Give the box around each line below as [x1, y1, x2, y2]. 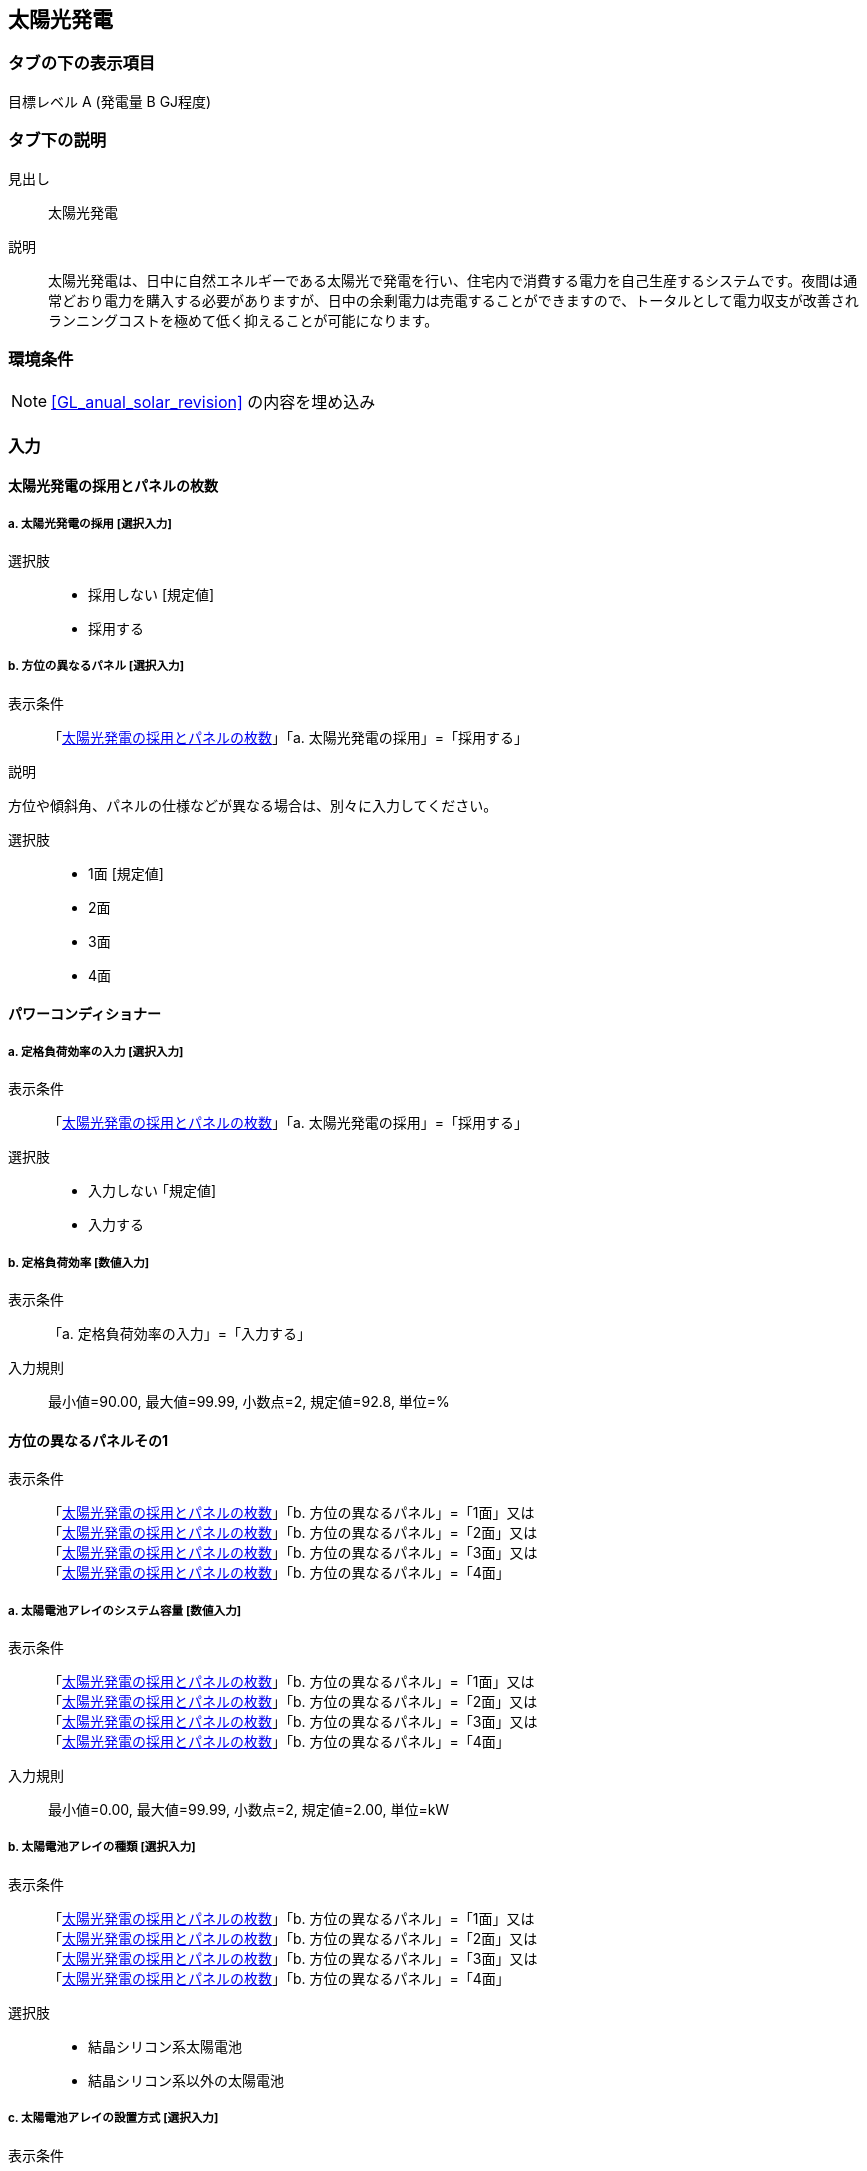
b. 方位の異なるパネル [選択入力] [8, 659, 185, 674]
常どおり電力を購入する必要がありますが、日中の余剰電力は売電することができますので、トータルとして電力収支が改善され [48, 291, 859, 309]
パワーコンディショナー [8, 1005, 162, 1023]
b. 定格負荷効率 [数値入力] [8, 1255, 150, 1270]
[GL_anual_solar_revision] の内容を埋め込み [51, 392, 376, 413]
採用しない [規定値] [88, 586, 215, 604]
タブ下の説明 [8, 130, 107, 151]
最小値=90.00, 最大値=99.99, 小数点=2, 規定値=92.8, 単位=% [48, 1393, 450, 1411]
